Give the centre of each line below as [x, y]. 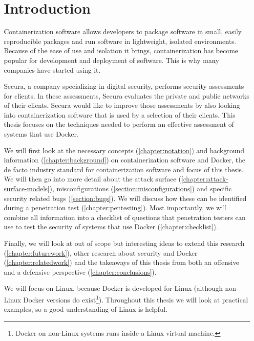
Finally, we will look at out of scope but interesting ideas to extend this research [124, 243]
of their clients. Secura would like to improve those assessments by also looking [122, 105]
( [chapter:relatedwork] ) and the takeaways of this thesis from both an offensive [122, 262]
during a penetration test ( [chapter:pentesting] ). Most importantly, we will [116, 208]
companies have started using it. [52, 70]
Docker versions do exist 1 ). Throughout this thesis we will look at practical [136, 299]
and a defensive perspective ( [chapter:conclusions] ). [80, 271]
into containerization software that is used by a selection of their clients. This [120, 114]
